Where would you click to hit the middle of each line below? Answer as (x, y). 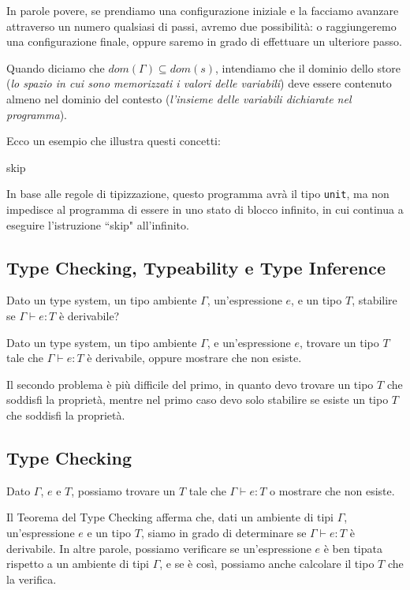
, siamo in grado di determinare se (224, 532)
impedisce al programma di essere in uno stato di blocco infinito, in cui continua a (205, 209)
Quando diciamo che (56, 67)
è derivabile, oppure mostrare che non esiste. (194, 358)
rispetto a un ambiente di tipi (78, 564)
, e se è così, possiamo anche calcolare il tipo (267, 564)
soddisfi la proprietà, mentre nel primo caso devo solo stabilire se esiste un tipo (198, 400)
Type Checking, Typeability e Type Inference (196, 267)
